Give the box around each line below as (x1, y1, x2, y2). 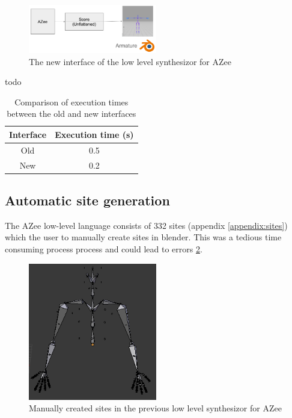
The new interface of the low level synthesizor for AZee (29, 55, 231, 67)
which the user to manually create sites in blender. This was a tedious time (5, 231, 282, 243)
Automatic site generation (5, 191, 170, 210)
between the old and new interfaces (7, 107, 136, 120)
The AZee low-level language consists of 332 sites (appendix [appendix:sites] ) (5, 219, 288, 231)
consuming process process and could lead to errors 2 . (5, 243, 202, 255)
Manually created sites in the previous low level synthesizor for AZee (29, 402, 282, 414)
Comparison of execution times (14, 95, 129, 108)
